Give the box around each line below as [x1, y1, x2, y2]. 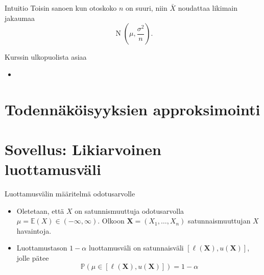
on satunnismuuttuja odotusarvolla [75, 205, 184, 216]
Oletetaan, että [16, 205, 64, 216]
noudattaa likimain [178, 3, 237, 13]
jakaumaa [5, 12, 35, 23]
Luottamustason [16, 242, 67, 253]
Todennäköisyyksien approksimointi [5, 98, 260, 119]
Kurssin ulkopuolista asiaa [5, 52, 87, 62]
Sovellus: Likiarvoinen [5, 138, 161, 159]
